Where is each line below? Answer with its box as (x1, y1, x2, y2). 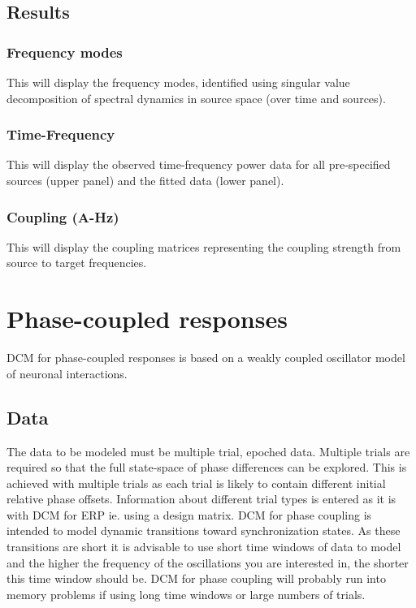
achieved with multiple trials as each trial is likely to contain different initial (6, 474, 386, 491)
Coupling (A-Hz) (6, 206, 119, 226)
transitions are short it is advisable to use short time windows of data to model (6, 538, 401, 555)
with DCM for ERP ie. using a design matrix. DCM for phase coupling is (6, 506, 372, 523)
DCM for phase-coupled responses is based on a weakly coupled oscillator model (6, 349, 405, 366)
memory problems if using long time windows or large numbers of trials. (6, 585, 366, 602)
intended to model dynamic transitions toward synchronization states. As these (6, 522, 401, 539)
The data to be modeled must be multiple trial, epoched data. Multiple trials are (6, 442, 410, 459)
